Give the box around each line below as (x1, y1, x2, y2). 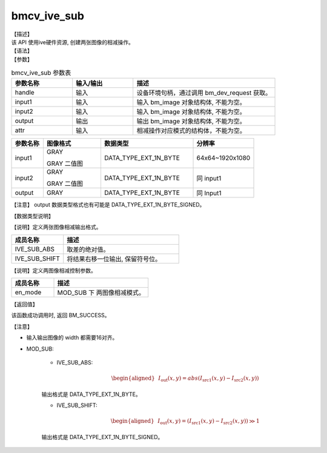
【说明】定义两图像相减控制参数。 (11, 266, 96, 274)
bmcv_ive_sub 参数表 (11, 68, 71, 77)
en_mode (15, 288, 42, 297)
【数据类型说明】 (11, 212, 54, 219)
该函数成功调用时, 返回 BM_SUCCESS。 (11, 312, 110, 319)
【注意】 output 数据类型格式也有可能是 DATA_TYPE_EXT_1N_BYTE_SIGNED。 (11, 201, 205, 208)
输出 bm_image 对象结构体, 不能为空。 (136, 117, 246, 125)
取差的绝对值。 (67, 245, 110, 254)
